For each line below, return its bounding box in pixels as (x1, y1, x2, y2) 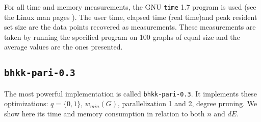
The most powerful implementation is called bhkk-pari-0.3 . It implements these (4, 88, 257, 99)
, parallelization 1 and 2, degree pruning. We (117, 98, 257, 109)
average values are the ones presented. (4, 41, 123, 52)
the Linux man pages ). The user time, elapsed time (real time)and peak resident (4, 11, 257, 22)
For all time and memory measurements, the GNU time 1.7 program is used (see (4, 2, 256, 12)
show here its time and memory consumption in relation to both (4, 108, 205, 119)
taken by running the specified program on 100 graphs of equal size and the (4, 31, 240, 42)
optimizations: (4, 98, 48, 109)
